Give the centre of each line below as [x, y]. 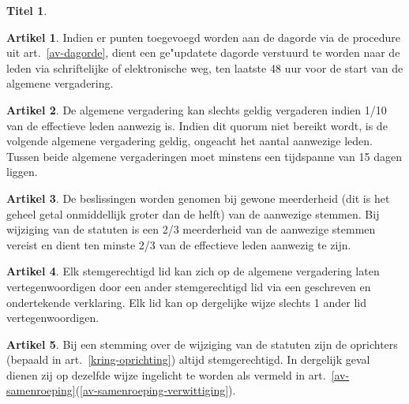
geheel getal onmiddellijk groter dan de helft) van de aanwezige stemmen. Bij [193, 213]
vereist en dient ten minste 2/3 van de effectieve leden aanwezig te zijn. [179, 244]
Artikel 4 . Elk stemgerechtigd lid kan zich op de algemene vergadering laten [193, 271]
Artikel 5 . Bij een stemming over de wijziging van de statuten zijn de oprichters [202, 344]
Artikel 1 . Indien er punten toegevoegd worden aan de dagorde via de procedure [203, 37]
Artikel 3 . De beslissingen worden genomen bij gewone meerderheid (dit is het [198, 198]
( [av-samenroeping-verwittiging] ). [156, 390]
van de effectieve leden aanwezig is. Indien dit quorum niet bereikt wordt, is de [197, 125]
